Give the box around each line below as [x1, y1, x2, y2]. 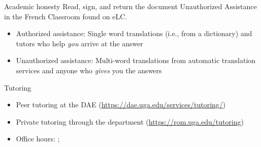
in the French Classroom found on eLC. [4, 11, 127, 21]
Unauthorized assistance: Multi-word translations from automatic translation [16, 55, 256, 66]
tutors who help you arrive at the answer [16, 38, 143, 48]
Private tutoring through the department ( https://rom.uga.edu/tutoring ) [16, 116, 244, 127]
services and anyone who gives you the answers [16, 65, 162, 75]
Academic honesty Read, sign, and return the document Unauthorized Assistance [4, 1, 257, 11]
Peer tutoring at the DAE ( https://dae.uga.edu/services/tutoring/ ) [16, 99, 226, 110]
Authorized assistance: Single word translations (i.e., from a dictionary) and [16, 28, 252, 39]
